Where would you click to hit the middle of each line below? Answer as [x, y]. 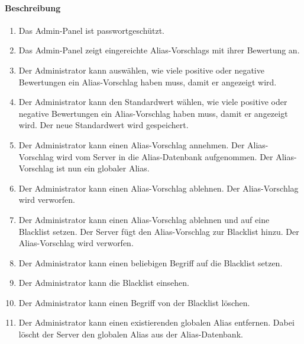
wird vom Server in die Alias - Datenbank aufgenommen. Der [165, 156]
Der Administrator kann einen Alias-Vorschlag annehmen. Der [132, 144]
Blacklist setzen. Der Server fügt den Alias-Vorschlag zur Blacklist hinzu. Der [159, 231]
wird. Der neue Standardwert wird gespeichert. [104, 125]
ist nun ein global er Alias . [103, 168]
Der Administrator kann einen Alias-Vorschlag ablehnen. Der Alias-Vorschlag [159, 188]
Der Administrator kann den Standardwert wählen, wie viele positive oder [153, 102]
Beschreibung [33, 7]
